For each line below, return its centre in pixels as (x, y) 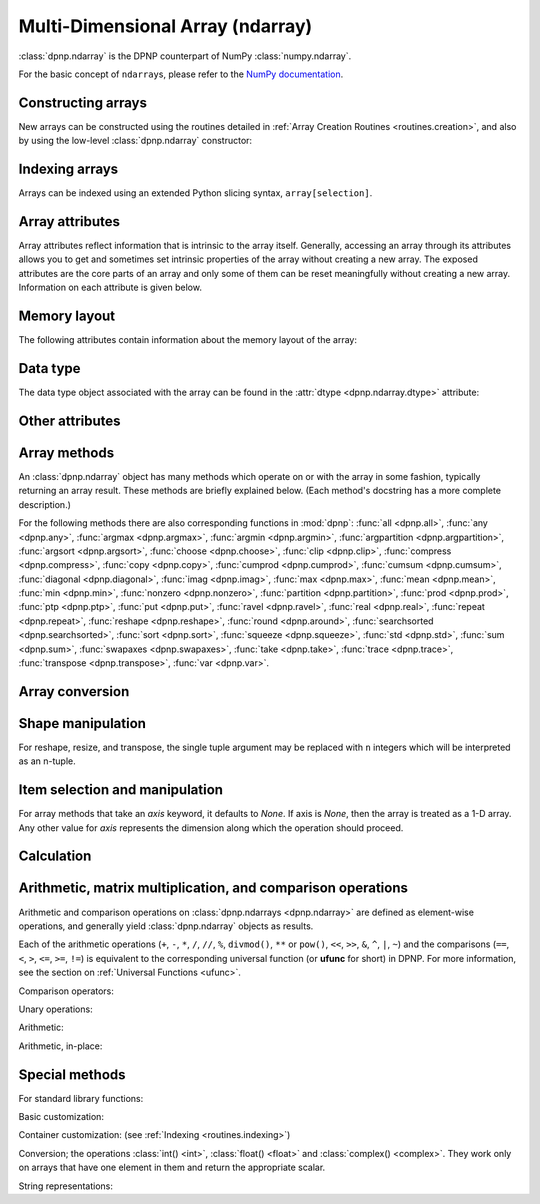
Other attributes (69, 420)
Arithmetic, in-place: (60, 1046)
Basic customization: (61, 1116)
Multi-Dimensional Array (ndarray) (165, 26)
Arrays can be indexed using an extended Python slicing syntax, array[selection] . (195, 193)
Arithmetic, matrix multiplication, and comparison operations (213, 888)
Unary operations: (56, 1009)
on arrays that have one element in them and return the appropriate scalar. (172, 1167)
